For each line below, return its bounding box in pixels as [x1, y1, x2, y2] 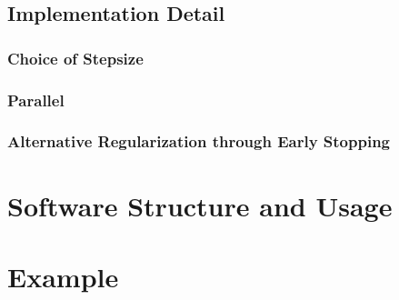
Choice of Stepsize [7, 46, 144, 69]
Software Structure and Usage [7, 186, 393, 224]
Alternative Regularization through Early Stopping [7, 130, 390, 153]
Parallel [7, 88, 65, 111]
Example [7, 257, 119, 295]
